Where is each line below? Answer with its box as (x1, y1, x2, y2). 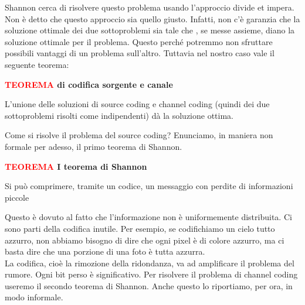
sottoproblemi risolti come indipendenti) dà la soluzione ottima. (5, 109, 233, 121)
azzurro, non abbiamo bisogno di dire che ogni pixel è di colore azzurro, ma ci (5, 234, 284, 246)
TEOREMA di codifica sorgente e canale (5, 78, 173, 90)
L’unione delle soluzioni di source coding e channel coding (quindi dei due (5, 98, 270, 110)
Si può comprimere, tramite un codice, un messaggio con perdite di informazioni (5, 180, 293, 192)
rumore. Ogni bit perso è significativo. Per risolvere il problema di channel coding (5, 268, 298, 280)
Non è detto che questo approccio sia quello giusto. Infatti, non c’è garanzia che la (5, 12, 300, 25)
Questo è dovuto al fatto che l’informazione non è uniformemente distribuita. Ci (5, 211, 292, 223)
